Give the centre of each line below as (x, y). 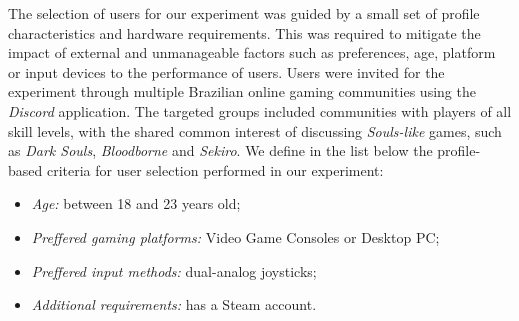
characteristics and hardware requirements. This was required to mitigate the (244, 32)
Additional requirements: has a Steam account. (174, 304)
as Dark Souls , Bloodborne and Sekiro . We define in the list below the (220, 150)
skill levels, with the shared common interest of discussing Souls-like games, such (255, 130)
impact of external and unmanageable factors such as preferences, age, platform (252, 52)
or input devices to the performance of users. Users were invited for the (226, 71)
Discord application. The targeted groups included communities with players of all (260, 110)
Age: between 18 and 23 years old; (136, 203)
